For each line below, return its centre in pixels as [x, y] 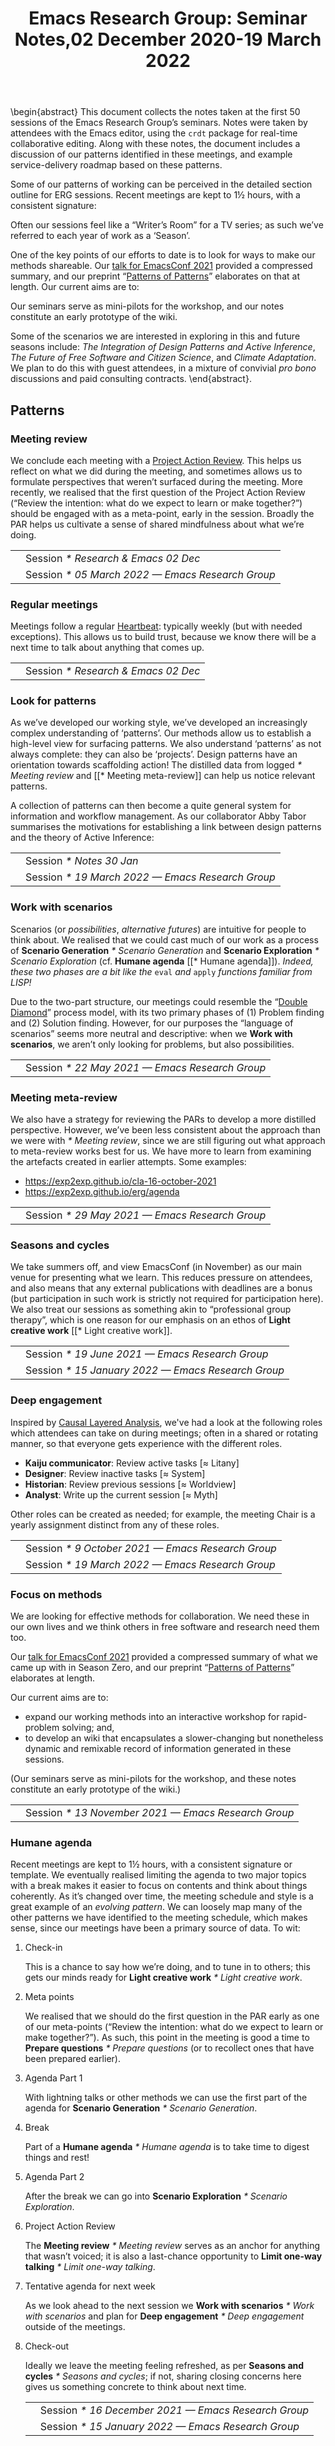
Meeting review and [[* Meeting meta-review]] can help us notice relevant [163, 776]
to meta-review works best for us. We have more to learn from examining [161, 1151]
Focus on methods [56, 1594]
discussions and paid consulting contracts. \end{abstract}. [131, 379]
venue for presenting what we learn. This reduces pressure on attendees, [161, 1278]
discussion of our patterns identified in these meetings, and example [151, 154]
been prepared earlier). [72, 2059]
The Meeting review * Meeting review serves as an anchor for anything [172, 2246]
